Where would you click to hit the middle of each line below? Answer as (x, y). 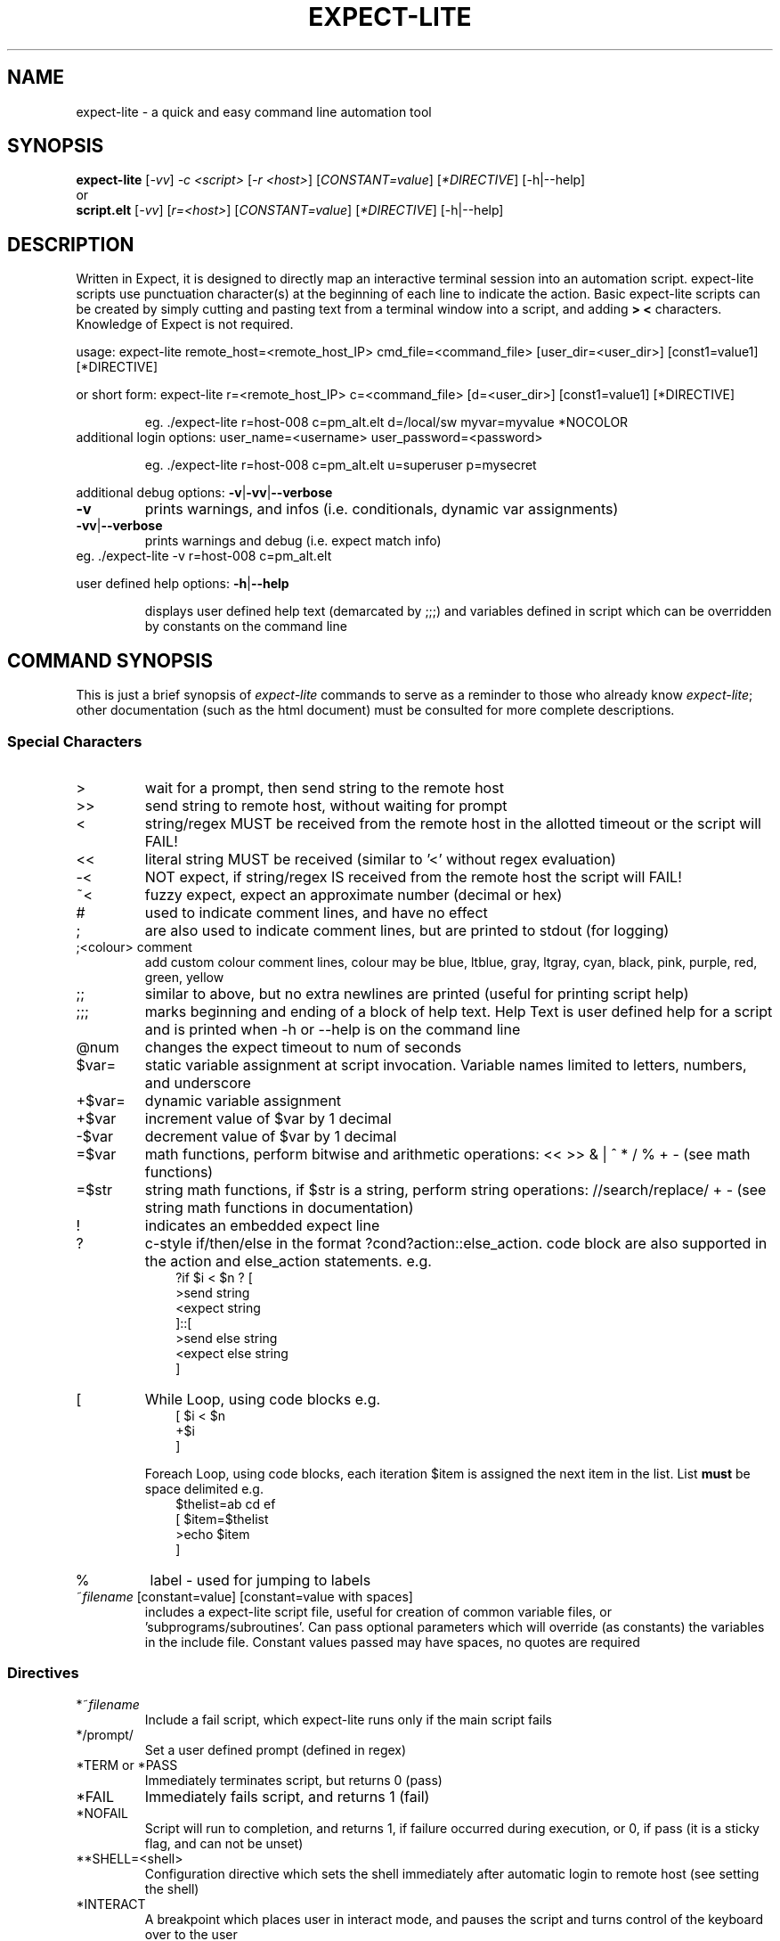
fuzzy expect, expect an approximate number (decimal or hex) (353, 894)
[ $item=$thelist (222, 1519)
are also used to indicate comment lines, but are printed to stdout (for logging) (407, 930)
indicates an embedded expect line (262, 1225)
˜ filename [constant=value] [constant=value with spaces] (244, 1596)
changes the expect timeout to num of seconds (303, 1047)
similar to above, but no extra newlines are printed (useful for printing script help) (417, 993)
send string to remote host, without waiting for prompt (326, 805)
